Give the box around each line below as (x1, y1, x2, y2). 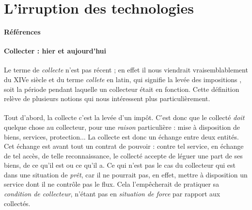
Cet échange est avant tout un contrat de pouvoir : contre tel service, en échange (4, 141, 244, 151)
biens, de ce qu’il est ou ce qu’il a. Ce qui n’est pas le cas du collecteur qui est (4, 160, 236, 170)
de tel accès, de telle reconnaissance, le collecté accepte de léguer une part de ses (4, 150, 243, 160)
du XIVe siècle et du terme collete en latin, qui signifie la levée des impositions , (4, 74, 242, 84)
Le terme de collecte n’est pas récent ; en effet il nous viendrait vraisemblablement (4, 65, 248, 75)
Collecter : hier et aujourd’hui (4, 46, 107, 56)
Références (4, 26, 41, 36)
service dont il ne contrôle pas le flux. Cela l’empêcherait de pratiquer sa (4, 179, 220, 189)
